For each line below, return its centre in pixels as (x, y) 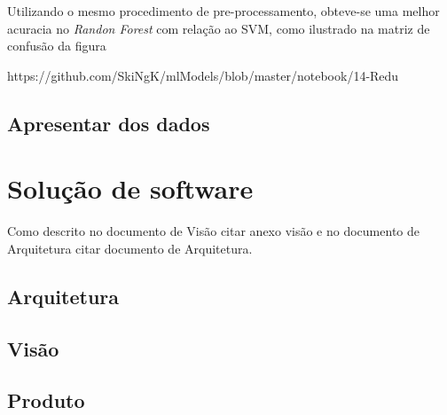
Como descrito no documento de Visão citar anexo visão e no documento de (213, 231)
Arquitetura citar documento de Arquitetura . (130, 248)
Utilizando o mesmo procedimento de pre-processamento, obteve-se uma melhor (223, 11)
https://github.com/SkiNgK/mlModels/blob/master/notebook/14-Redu (203, 75)
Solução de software (130, 188)
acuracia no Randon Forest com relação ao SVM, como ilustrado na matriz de (219, 28)
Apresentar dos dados (109, 123)
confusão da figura (57, 46)
